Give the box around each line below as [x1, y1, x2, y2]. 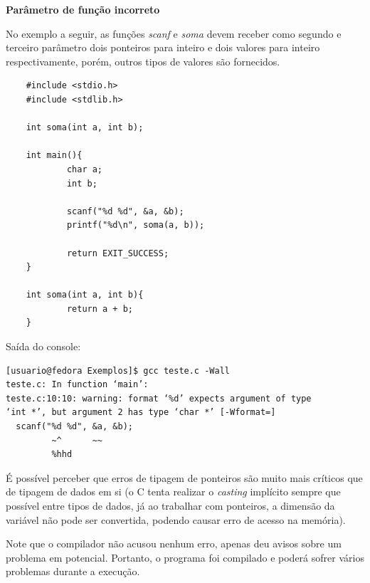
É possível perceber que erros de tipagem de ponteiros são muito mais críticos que [6, 470, 363, 485]
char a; [66, 164, 103, 174]
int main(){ [26, 150, 83, 161]
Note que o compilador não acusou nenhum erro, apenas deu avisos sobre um [6, 536, 342, 551]
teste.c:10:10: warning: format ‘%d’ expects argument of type [6, 393, 312, 404]
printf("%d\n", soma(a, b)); [66, 220, 205, 231]
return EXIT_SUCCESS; [66, 248, 169, 258]
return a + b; [66, 303, 133, 314]
